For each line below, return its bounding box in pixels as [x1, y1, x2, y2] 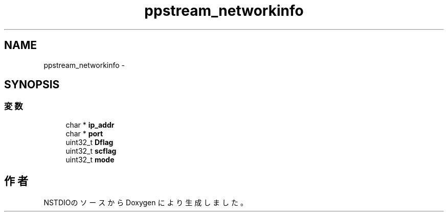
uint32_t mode [65, 155, 115, 164]
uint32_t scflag [65, 146, 117, 155]
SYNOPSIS [4, 78, 60, 91]
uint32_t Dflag [65, 137, 114, 147]
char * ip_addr [65, 120, 115, 129]
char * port [65, 129, 103, 138]
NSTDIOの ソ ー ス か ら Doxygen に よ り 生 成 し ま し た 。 [43, 198, 248, 207]
